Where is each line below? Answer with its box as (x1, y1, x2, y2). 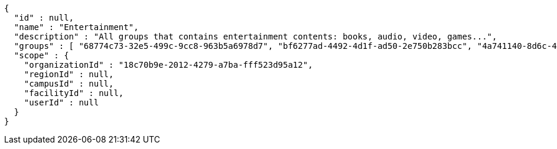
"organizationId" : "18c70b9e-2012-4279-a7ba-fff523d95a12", (24, 60, 313, 69)
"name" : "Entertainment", (14, 22, 139, 32)
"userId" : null (24, 98, 99, 107)
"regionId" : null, (24, 69, 114, 79)
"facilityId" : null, (24, 88, 124, 98)
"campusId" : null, (24, 79, 114, 88)
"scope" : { (14, 51, 69, 60)
